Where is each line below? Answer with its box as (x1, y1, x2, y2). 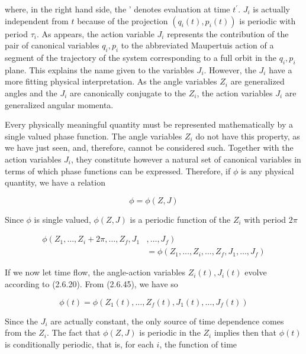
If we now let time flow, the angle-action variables (5, 266, 185, 278)
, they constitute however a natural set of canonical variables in (71, 152, 301, 165)
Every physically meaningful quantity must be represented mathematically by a (5, 118, 294, 131)
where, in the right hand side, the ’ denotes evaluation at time (5, 3, 230, 15)
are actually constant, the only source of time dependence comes (50, 314, 284, 327)
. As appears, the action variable (36, 27, 154, 40)
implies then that (214, 326, 277, 339)
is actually (253, 3, 290, 15)
